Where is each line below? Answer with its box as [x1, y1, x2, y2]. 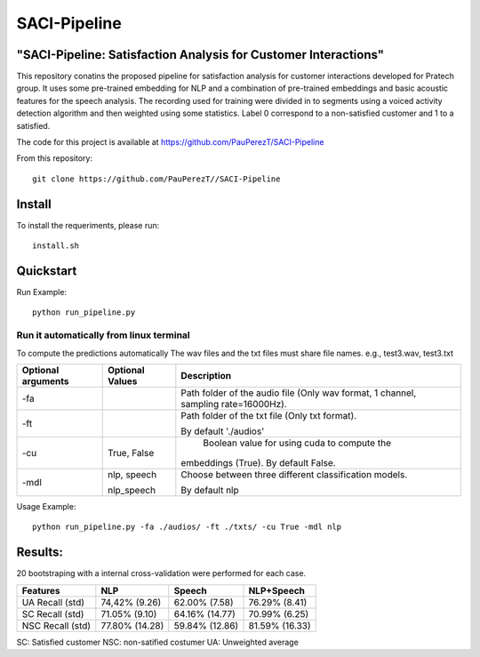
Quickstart [16, 263, 77, 278]
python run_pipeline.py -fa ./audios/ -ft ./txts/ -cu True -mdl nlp [32, 522, 342, 533]
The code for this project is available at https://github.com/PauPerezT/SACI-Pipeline [16, 137, 324, 148]
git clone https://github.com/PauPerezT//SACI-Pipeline [32, 173, 281, 184]
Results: [16, 545, 64, 560]
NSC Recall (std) [21, 619, 92, 631]
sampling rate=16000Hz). [180, 397, 288, 410]
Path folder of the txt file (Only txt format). [180, 409, 357, 421]
